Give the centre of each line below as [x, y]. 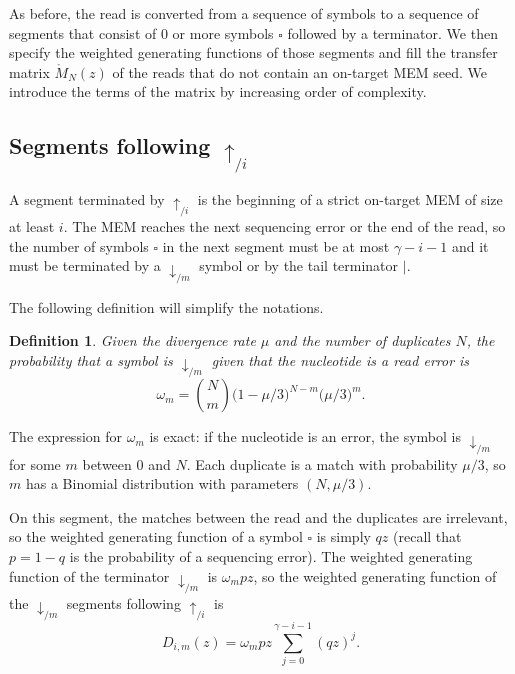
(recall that [427, 536]
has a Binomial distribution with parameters [162, 483]
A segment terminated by [87, 198]
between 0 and [126, 463]
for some [35, 463]
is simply [343, 536]
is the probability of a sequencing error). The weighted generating [271, 555]
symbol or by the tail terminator [299, 265]
